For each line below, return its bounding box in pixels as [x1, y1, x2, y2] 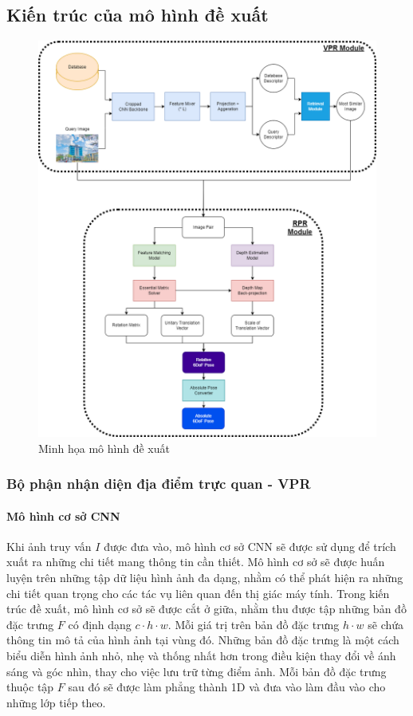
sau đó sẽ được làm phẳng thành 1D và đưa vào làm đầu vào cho [68, 679, 386, 695]
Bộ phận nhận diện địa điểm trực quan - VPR [6, 474, 311, 494]
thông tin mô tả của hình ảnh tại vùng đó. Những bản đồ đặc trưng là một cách [6, 631, 399, 648]
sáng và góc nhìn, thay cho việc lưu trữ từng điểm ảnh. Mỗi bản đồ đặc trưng [6, 663, 387, 679]
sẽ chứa [368, 616, 404, 632]
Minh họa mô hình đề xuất [38, 439, 170, 456]
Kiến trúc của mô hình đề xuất [6, 2, 269, 27]
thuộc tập [6, 679, 54, 695]
